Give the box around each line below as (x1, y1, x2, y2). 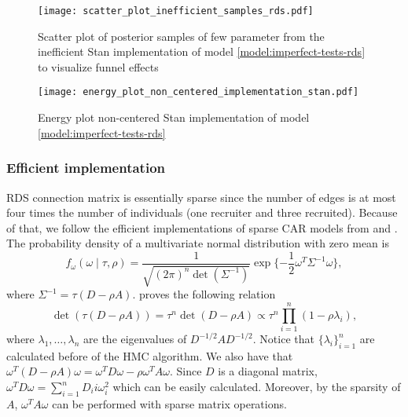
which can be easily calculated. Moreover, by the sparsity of (112, 379, 401, 395)
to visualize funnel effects (38, 58, 159, 75)
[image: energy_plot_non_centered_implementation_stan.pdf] (38, 86, 359, 98)
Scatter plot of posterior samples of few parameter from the (38, 27, 325, 44)
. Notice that (252, 331, 314, 347)
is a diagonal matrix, (218, 363, 318, 379)
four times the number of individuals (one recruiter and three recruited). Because (6, 204, 398, 221)
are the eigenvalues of (83, 331, 187, 347)
